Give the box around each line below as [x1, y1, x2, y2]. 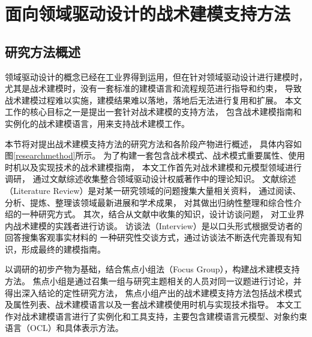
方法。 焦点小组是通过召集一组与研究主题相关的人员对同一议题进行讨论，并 [5, 275, 302, 287]
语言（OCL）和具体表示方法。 [5, 321, 124, 334]
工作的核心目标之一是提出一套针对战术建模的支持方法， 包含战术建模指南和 [5, 105, 302, 118]
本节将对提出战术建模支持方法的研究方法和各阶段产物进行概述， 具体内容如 [5, 137, 302, 150]
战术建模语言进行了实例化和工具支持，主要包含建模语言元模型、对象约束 [21, 309, 307, 322]
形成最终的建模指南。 [21, 242, 106, 255]
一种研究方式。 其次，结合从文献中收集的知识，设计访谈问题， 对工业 [21, 208, 296, 220]
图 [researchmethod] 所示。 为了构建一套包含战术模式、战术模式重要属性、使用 [5, 149, 305, 162]
